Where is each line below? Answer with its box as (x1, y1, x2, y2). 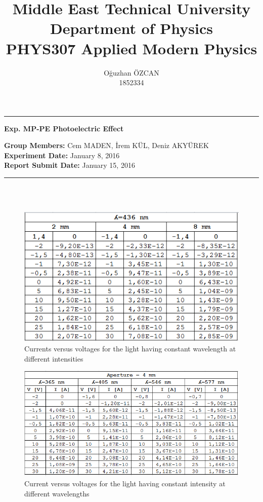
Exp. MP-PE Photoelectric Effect (4, 123, 124, 133)
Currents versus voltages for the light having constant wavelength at (24, 343, 236, 354)
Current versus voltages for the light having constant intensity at (24, 478, 226, 489)
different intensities (24, 353, 83, 364)
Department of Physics (50, 18, 213, 39)
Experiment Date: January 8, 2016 (4, 150, 120, 160)
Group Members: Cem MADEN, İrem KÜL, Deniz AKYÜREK (4, 140, 209, 151)
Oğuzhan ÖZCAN (104, 67, 159, 78)
